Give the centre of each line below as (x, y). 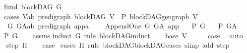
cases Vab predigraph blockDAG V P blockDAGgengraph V (101, 16)
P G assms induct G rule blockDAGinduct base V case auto (123, 35)
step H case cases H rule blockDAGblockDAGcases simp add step (118, 45)
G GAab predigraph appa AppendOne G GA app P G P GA (122, 26)
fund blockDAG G (33, 6)
